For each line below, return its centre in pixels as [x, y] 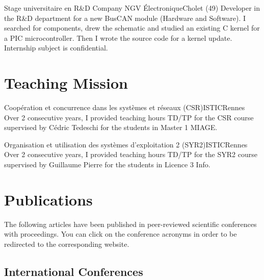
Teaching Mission [66, 83]
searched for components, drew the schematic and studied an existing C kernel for [132, 28]
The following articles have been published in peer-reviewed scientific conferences [130, 224]
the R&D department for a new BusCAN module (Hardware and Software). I [125, 18]
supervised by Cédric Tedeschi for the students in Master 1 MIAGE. [111, 127]
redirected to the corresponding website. [67, 244]
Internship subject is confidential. [56, 48]
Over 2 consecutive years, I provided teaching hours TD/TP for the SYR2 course [131, 154]
